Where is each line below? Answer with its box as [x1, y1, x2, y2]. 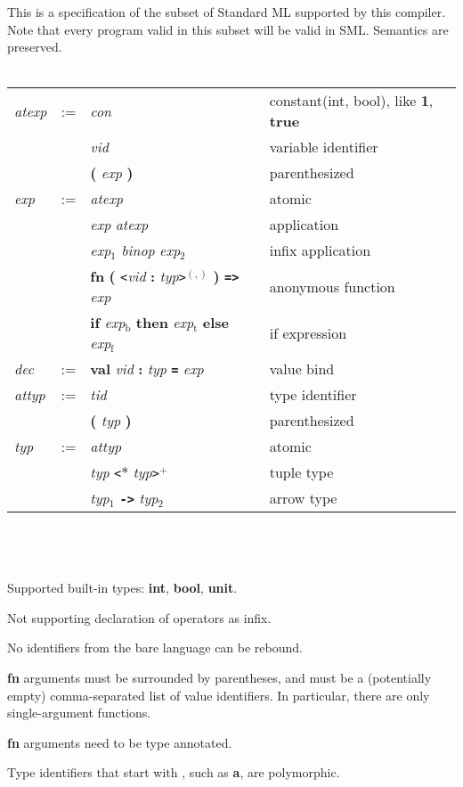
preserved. [7, 37, 62, 56]
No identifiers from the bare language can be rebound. [7, 638, 303, 657]
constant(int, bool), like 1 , [269, 90, 434, 111]
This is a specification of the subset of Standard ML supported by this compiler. [7, 3, 446, 20]
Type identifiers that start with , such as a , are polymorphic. [7, 763, 340, 782]
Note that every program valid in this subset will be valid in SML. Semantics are [7, 20, 449, 38]
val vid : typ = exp [90, 358, 204, 380]
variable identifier [269, 136, 378, 158]
